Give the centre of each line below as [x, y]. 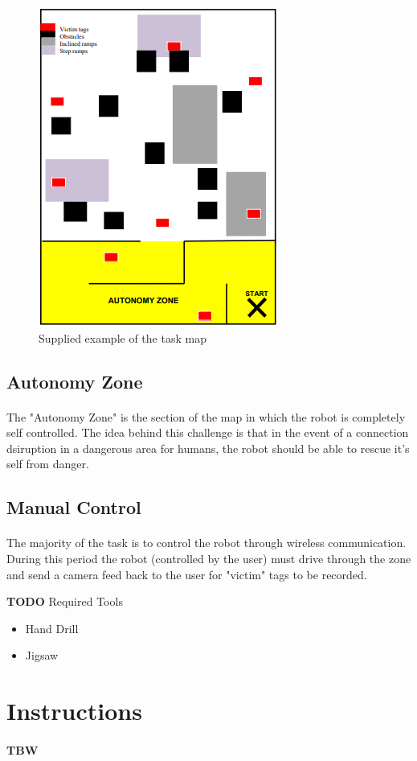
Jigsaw [42, 655]
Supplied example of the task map [123, 337]
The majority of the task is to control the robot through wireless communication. [206, 543]
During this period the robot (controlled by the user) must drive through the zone [209, 558]
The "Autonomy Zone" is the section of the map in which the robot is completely [206, 416]
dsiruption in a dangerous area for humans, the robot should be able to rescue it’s [208, 448]
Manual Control [74, 507]
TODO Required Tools [65, 601]
